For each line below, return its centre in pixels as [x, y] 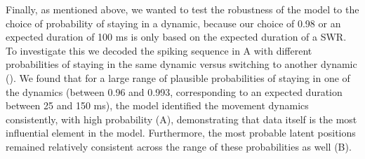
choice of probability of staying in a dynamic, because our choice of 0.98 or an [173, 23]
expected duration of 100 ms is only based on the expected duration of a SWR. [176, 37]
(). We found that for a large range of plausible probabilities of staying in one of [178, 77]
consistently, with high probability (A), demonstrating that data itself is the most [181, 119]
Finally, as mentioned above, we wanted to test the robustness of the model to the [182, 9]
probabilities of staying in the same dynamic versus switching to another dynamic [181, 64]
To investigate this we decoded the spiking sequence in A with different [159, 50]
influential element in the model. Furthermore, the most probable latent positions [181, 133]
